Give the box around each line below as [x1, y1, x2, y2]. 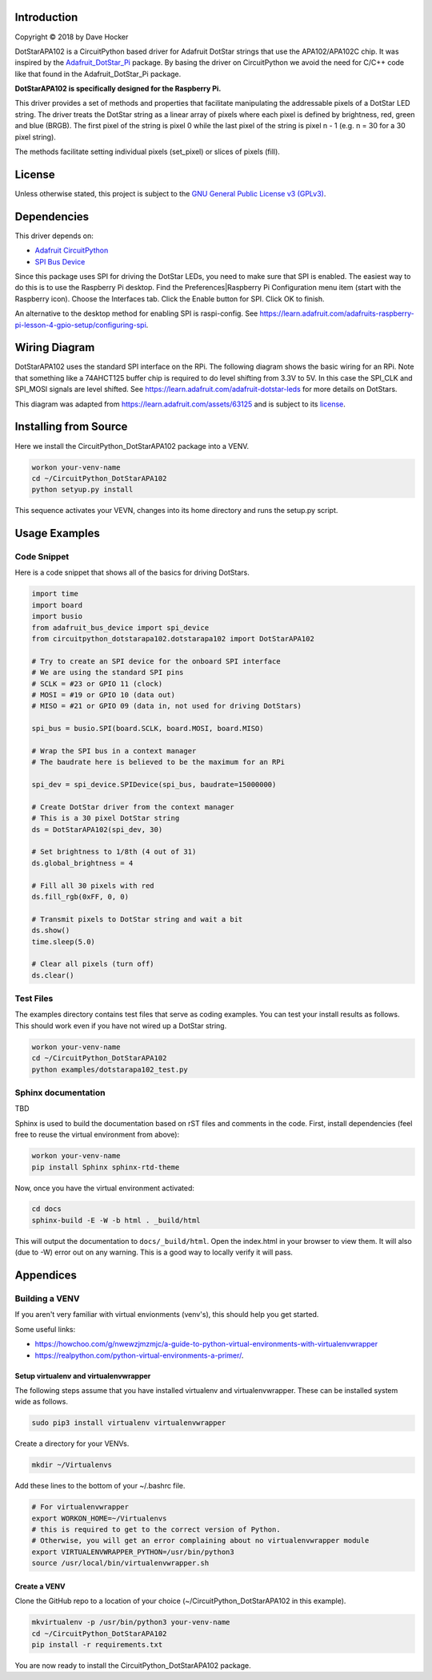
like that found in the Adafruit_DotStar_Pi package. [14, 69, 182, 79]
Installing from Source [14, 420, 128, 434]
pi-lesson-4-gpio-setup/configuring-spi [14, 320, 147, 329]
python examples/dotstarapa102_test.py [31, 1064, 188, 1074]
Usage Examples [14, 527, 100, 540]
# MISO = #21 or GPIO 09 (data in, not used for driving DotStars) [31, 701, 302, 711]
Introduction [14, 10, 78, 24]
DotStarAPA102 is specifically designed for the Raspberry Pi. [14, 84, 222, 94]
